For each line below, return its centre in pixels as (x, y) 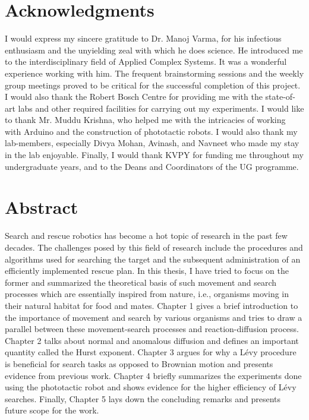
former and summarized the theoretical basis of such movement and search (141, 282)
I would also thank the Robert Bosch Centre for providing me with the (134, 97)
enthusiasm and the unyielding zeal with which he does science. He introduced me (154, 50)
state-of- (280, 97)
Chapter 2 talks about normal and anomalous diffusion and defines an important (152, 340)
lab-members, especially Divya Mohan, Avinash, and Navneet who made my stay (152, 143)
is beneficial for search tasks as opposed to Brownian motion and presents (139, 363)
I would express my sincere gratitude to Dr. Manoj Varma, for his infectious (143, 38)
